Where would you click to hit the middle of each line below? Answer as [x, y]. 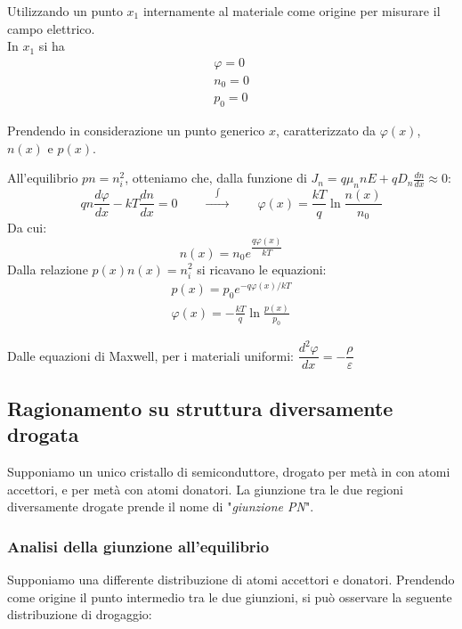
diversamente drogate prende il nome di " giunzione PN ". [161, 506]
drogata [43, 434]
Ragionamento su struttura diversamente [200, 408]
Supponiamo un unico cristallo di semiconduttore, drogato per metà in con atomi [229, 471]
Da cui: [27, 227]
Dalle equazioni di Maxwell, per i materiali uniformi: [150, 355]
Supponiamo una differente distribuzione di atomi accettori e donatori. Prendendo [231, 579]
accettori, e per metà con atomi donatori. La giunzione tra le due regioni [205, 489]
